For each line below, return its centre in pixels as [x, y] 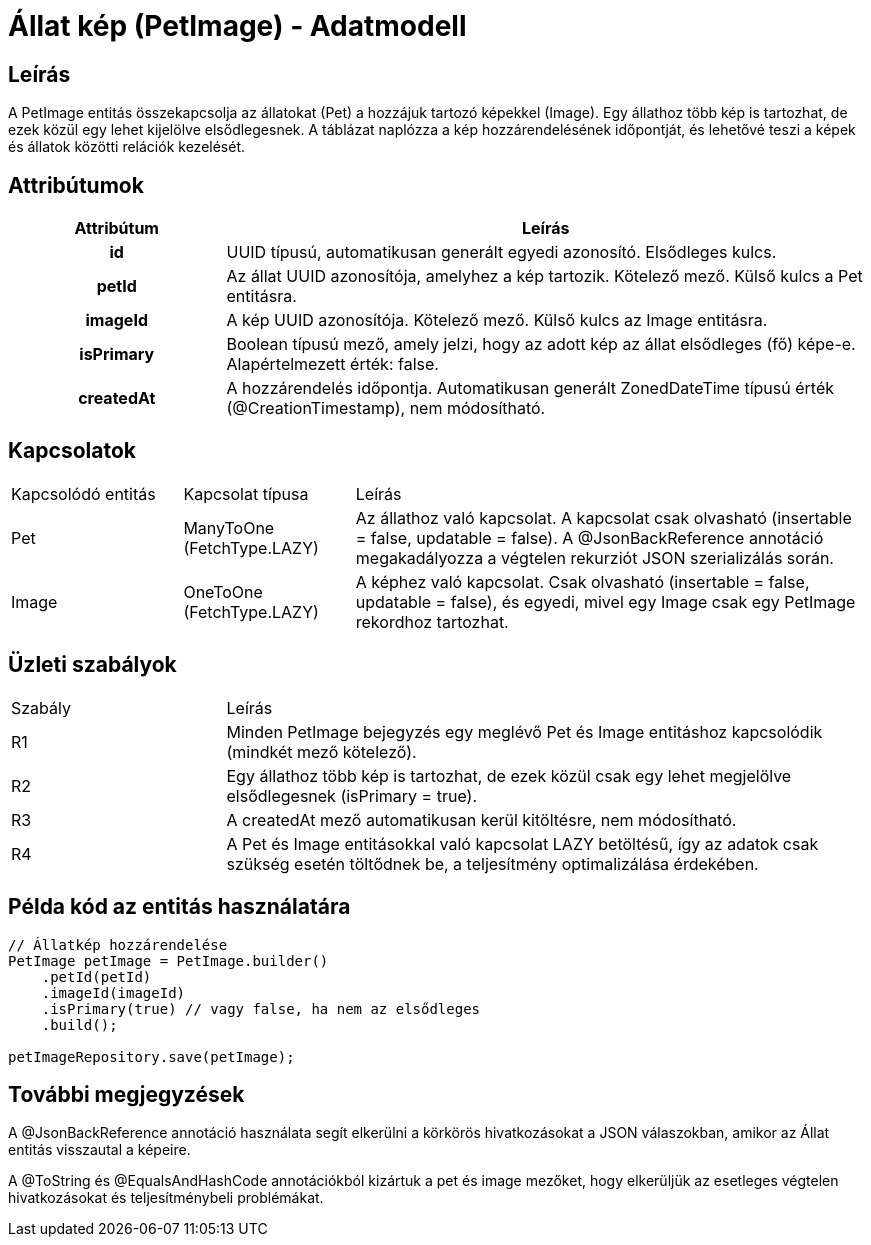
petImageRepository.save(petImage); [151, 1056]
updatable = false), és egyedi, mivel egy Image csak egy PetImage [605, 601]
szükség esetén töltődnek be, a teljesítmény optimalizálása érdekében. [492, 863]
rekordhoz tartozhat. [432, 621]
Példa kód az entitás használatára [179, 907]
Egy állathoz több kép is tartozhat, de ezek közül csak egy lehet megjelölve [509, 775]
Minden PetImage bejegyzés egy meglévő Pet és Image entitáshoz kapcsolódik [524, 731]
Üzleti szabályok [92, 665]
